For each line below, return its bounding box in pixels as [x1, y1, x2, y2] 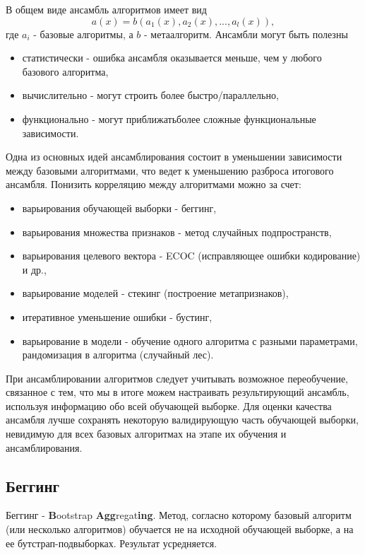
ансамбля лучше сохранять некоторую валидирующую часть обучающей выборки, [6, 412, 359, 427]
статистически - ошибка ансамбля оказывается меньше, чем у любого [22, 50, 322, 65]
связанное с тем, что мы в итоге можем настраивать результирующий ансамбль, [6, 385, 349, 399]
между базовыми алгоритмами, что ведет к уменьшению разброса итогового [6, 163, 334, 177]
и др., [22, 262, 47, 276]
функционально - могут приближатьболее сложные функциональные [22, 111, 316, 126]
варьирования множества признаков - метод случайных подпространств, [22, 224, 332, 239]
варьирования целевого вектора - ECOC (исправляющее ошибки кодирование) [22, 248, 361, 263]
